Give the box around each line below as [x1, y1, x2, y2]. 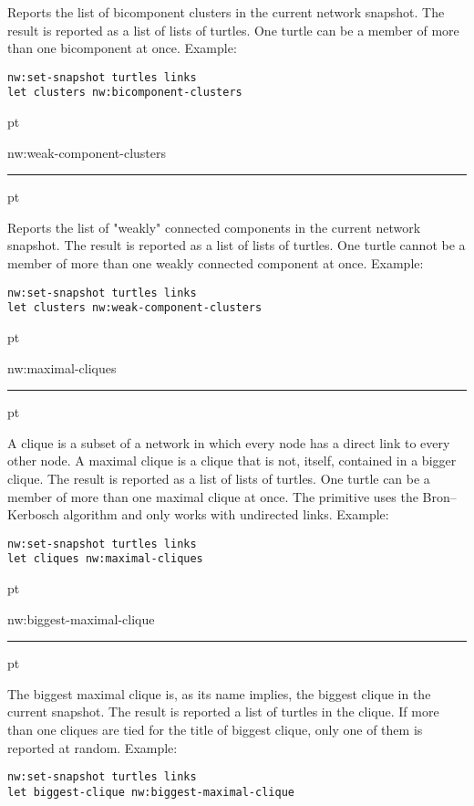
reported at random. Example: [7, 738, 178, 757]
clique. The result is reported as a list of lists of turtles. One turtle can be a [7, 468, 430, 487]
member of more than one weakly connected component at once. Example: [7, 254, 424, 273]
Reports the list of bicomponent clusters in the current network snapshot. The [7, 3, 445, 21]
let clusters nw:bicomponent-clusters [7, 86, 242, 99]
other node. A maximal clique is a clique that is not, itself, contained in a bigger [7, 451, 457, 470]
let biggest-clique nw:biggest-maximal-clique [7, 785, 294, 799]
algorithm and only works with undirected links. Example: [63, 505, 389, 524]
